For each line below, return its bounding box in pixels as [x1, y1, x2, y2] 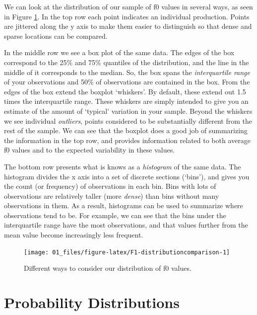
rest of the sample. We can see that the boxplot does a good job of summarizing [4, 125, 248, 136]
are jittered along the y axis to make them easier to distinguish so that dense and [4, 21, 252, 31]
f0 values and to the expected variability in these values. [4, 145, 175, 155]
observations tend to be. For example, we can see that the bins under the [4, 210, 226, 220]
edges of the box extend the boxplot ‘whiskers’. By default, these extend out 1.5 [4, 86, 246, 96]
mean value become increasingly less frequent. [4, 230, 143, 240]
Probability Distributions [4, 292, 180, 313]
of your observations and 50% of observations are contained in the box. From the [4, 77, 250, 87]
